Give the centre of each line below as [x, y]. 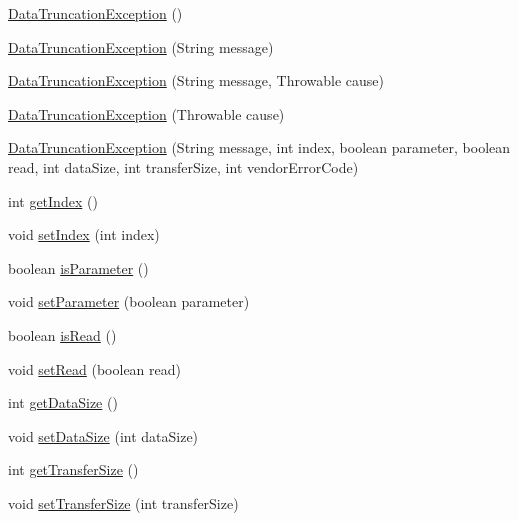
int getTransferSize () [73, 469]
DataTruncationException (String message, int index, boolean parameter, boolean [259, 147]
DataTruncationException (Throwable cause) [146, 113]
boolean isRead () [62, 334]
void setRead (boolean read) [94, 368]
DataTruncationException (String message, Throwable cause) [196, 80]
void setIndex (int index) [84, 234]
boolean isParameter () [78, 267]
